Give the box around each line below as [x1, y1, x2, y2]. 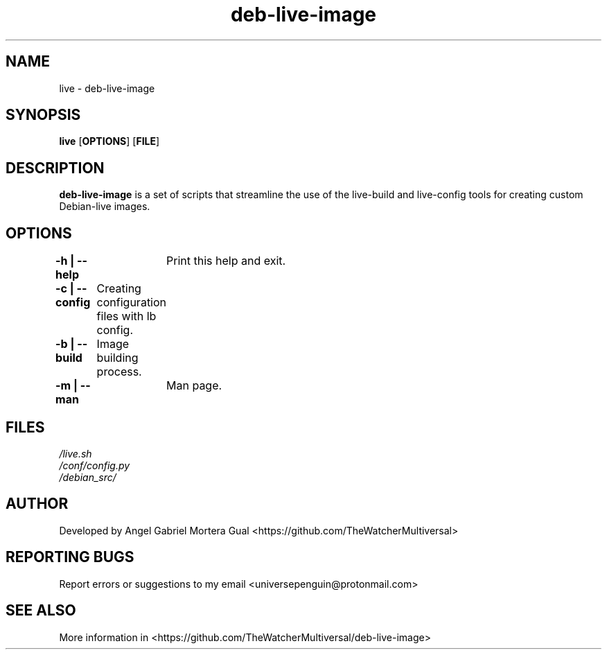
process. [96, 365, 142, 379]
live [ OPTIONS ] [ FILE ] [59, 135, 160, 148]
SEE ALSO [6, 602, 76, 620]
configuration [96, 295, 167, 310]
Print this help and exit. [166, 254, 286, 268]
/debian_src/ [59, 471, 116, 483]
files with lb [96, 309, 157, 324]
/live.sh [59, 447, 92, 460]
